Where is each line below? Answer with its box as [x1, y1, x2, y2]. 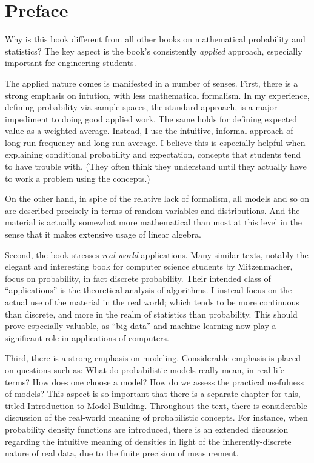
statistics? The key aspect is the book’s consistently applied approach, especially [5, 44, 302, 57]
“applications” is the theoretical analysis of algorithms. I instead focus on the [5, 284, 292, 296]
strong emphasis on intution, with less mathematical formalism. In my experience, [5, 88, 310, 101]
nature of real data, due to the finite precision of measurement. [5, 447, 239, 459]
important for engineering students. [5, 56, 136, 69]
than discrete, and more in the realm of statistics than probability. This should [5, 307, 298, 320]
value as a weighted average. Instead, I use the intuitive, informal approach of [5, 124, 293, 137]
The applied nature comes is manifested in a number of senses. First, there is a [5, 76, 298, 89]
